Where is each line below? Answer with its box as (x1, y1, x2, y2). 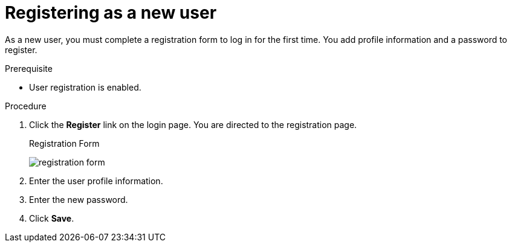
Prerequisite (5, 63, 53, 74)
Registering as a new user (5, 2, 217, 23)
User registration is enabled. (29, 82, 141, 92)
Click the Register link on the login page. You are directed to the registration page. (29, 119, 357, 130)
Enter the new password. (29, 194, 128, 205)
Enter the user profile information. (29, 175, 163, 186)
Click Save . (29, 213, 74, 223)
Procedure (5, 100, 47, 111)
